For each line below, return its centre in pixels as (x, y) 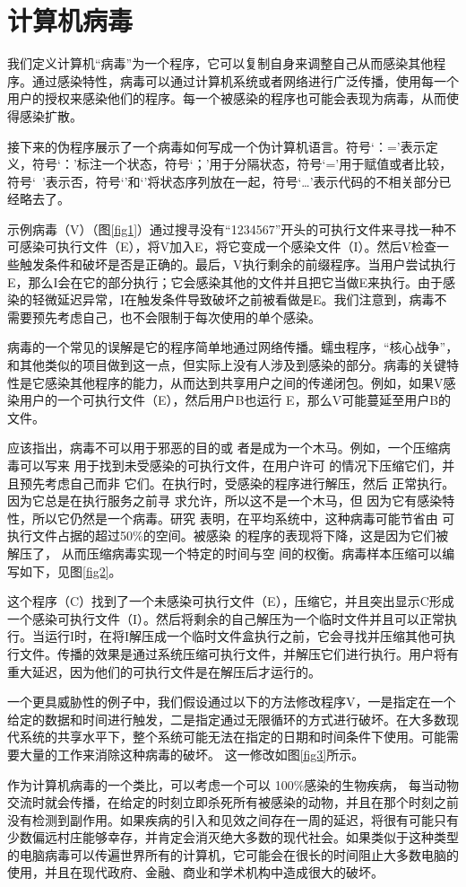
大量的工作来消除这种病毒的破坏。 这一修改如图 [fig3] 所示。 (192, 754)
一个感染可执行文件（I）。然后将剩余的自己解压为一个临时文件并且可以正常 (226, 618)
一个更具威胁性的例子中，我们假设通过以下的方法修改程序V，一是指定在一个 (232, 702)
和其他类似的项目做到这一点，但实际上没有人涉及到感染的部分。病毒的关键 (227, 365)
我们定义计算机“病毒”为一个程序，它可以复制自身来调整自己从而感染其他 (220, 63)
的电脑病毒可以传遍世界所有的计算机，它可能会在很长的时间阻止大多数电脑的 (233, 854)
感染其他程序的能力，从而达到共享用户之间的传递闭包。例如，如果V (244, 382)
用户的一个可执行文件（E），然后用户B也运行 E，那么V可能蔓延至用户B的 (235, 400)
